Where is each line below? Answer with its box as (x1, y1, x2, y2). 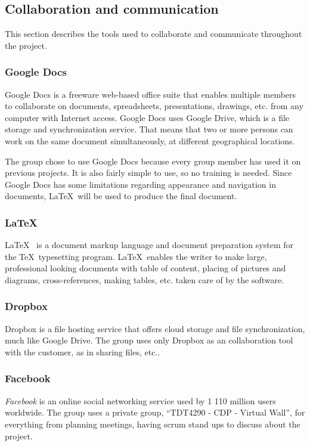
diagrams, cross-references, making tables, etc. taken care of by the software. (5, 273, 284, 286)
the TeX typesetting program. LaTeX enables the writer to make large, (5, 250, 267, 262)
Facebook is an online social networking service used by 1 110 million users (5, 394, 276, 407)
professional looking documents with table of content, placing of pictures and (5, 262, 286, 274)
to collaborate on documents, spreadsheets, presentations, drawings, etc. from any (5, 100, 303, 112)
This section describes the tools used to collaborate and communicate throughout (5, 27, 302, 40)
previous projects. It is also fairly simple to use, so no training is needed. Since (5, 166, 292, 179)
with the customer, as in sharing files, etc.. (5, 345, 160, 358)
